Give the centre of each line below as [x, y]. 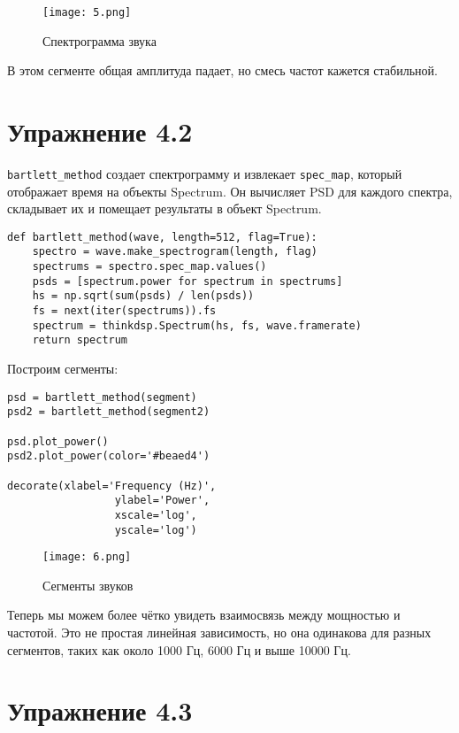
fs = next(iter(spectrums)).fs [124, 311]
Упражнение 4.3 [100, 710]
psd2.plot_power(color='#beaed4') [109, 456]
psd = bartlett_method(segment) [102, 397]
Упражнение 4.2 [100, 131]
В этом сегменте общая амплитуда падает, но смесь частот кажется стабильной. [222, 70]
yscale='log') [156, 530]
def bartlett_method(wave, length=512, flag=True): [162, 237]
